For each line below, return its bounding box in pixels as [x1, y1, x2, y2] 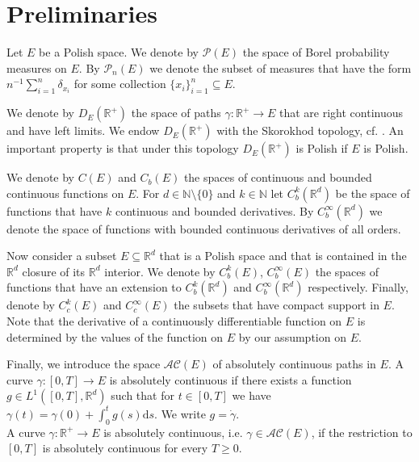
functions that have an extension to [6, 279, 182, 296]
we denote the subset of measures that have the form [149, 59, 412, 76]
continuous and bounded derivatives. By [115, 202, 314, 219]
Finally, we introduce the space [6, 355, 161, 372]
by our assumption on [238, 328, 346, 345]
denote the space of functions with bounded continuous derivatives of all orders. [6, 220, 401, 237]
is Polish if [295, 140, 348, 157]
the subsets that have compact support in [174, 296, 379, 313]
